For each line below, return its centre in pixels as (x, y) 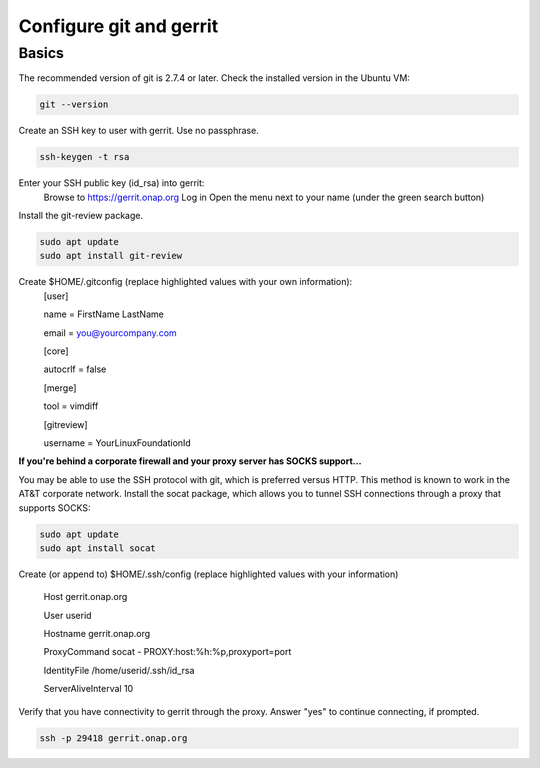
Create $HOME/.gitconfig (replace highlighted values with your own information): (185, 282)
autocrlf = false (75, 369)
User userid (67, 615)
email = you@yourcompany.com (110, 332)
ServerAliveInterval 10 (88, 689)
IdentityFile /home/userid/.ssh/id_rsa (119, 670)
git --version (74, 104)
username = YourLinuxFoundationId (117, 442)
